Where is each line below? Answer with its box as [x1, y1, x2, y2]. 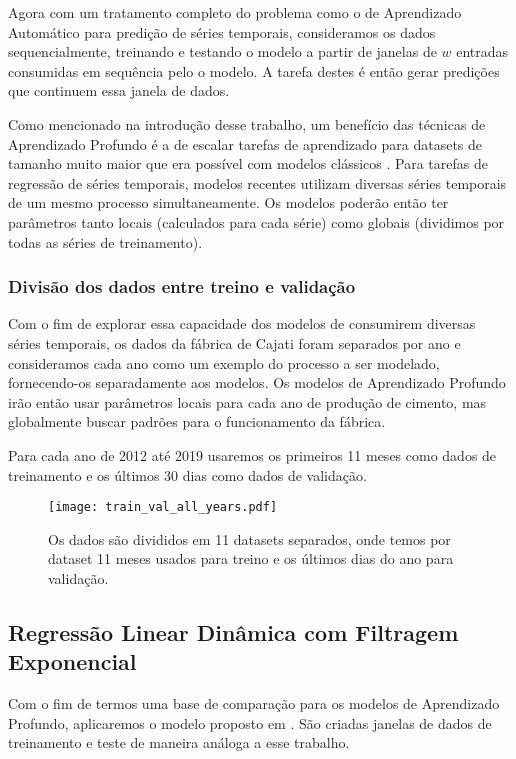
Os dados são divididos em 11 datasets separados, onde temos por [48, 528, 451, 549]
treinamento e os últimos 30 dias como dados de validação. [8, 464, 367, 485]
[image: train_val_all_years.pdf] [48, 500, 278, 515]
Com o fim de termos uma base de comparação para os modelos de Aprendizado [8, 693, 500, 714]
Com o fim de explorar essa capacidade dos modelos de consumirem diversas [8, 313, 476, 334]
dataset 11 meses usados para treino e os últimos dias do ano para [48, 548, 454, 569]
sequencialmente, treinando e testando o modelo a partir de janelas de [8, 41, 437, 62]
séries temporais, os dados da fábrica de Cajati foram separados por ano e [8, 332, 461, 353]
